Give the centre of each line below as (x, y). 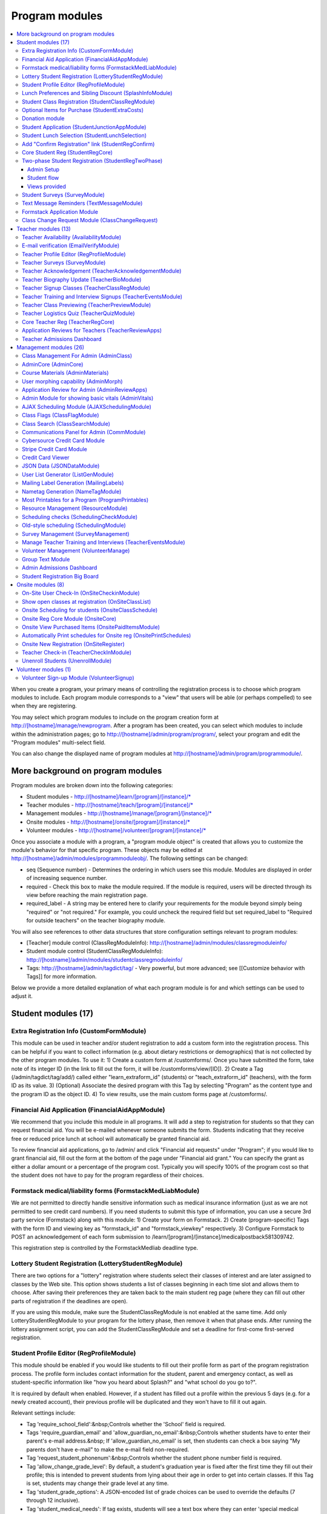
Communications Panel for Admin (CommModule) (84, 432)
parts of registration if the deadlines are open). (70, 1301)
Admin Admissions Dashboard (60, 568)
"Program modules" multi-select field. (58, 742)
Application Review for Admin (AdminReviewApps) (85, 389)
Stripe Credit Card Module (55, 449)
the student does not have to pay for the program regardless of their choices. (107, 1175)
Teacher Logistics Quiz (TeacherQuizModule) (79, 313)
